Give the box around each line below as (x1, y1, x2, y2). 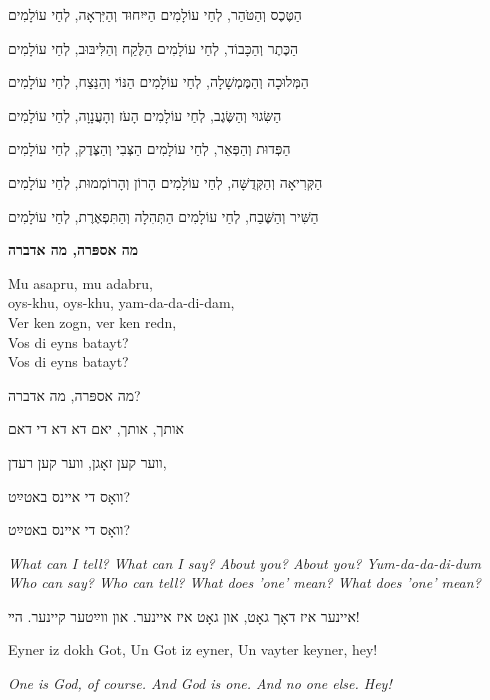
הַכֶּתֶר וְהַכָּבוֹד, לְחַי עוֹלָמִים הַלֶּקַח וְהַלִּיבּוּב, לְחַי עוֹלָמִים (8, 37, 299, 58)
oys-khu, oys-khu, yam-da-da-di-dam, (8, 292, 235, 313)
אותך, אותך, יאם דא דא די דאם (8, 418, 184, 439)
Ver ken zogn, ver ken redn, (8, 311, 177, 332)
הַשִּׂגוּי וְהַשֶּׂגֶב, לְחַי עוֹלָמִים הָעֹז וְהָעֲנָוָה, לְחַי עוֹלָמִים (8, 104, 282, 125)
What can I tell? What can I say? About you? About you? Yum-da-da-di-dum (8, 552, 481, 573)
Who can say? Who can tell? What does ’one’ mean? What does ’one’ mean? (8, 572, 481, 593)
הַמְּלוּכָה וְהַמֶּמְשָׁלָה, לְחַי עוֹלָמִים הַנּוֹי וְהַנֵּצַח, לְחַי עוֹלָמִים (8, 71, 309, 92)
